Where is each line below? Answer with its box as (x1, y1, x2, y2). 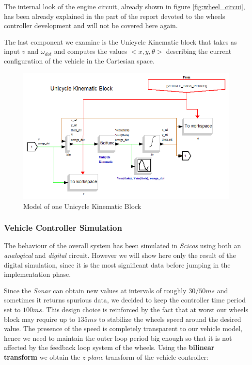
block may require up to (4, 314, 76, 324)
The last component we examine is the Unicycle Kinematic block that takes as (4, 36, 237, 47)
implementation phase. (4, 269, 71, 279)
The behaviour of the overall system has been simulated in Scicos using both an (4, 240, 241, 251)
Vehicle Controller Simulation (4, 222, 122, 234)
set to (4, 304, 21, 314)
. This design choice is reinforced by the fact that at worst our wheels (42, 304, 248, 314)
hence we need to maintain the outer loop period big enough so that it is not (4, 333, 232, 343)
